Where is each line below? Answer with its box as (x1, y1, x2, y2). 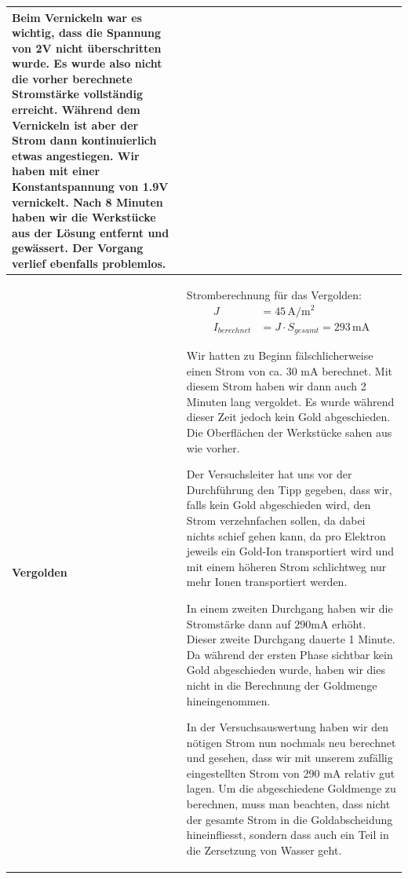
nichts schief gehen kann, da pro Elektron (186, 527, 386, 544)
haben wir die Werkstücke (12, 209, 156, 225)
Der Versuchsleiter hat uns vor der (186, 466, 352, 482)
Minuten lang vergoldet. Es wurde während (186, 393, 395, 409)
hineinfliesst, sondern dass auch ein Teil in (186, 826, 389, 843)
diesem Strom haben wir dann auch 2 (186, 378, 366, 394)
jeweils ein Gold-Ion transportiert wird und (186, 543, 394, 559)
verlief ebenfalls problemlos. (12, 255, 166, 271)
